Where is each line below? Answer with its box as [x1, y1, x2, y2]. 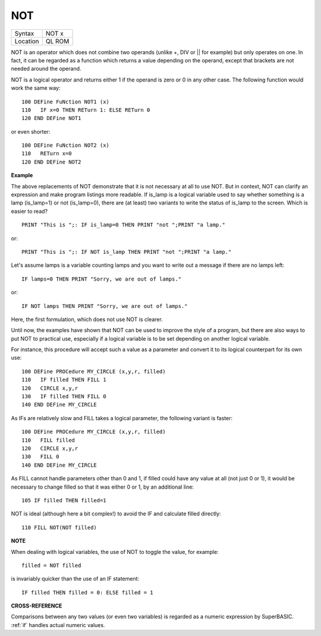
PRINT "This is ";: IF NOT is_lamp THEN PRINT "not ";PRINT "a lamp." [21, 248, 232, 255]
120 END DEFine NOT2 [21, 158, 81, 165]
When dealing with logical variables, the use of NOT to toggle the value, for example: [11, 548, 219, 555]
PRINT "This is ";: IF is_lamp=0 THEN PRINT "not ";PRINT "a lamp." [21, 222, 225, 228]
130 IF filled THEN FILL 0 [21, 393, 106, 400]
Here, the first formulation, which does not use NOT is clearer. [11, 316, 163, 323]
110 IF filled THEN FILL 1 [21, 376, 106, 383]
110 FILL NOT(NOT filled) [21, 524, 97, 531]
